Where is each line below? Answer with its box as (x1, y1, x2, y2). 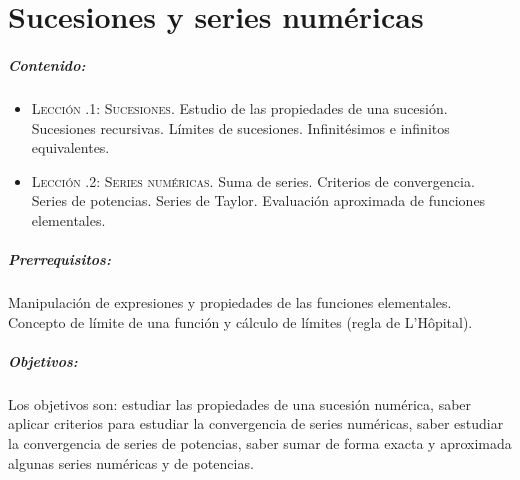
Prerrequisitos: (8, 249, 111, 270)
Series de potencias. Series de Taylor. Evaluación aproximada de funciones (31, 190, 486, 211)
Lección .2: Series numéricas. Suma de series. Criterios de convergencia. (31, 170, 475, 191)
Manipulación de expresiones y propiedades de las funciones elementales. (8, 292, 452, 313)
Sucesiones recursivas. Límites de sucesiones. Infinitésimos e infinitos (31, 117, 450, 138)
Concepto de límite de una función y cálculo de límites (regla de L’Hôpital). (8, 311, 473, 332)
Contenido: (8, 54, 86, 75)
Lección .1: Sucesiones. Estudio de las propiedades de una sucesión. (31, 97, 448, 118)
